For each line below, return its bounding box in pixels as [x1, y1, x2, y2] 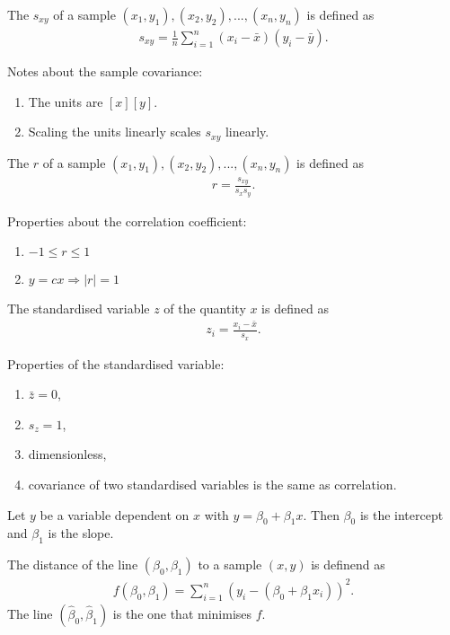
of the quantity [163, 299, 246, 318]
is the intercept [359, 505, 444, 524]
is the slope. [48, 524, 114, 542]
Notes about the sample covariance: [7, 62, 203, 81]
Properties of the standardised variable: [7, 354, 225, 373]
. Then [303, 505, 340, 524]
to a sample [198, 555, 262, 574]
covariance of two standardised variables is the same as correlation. [28, 475, 397, 493]
